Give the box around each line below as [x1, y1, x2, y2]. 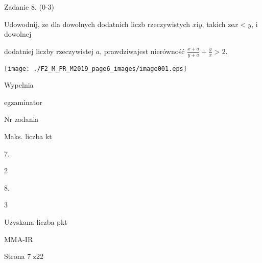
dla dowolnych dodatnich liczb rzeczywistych [51, 18, 190, 29]
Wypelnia [4, 80, 34, 90]
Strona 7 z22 [4, 251, 44, 261]
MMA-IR [4, 233, 33, 244]
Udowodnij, [4, 18, 40, 29]
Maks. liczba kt [4, 131, 52, 142]
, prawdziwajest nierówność [100, 45, 185, 56]
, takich [202, 18, 226, 29]
